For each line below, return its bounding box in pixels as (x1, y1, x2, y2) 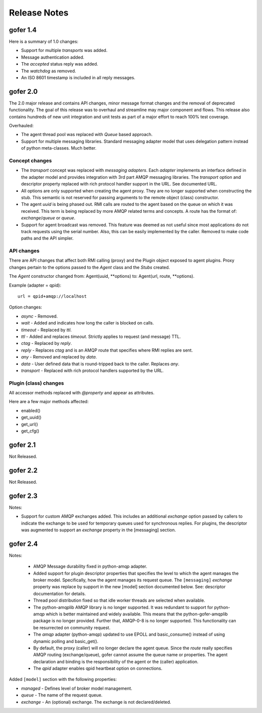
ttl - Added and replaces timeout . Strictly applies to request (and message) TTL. (21, 333, 181, 340)
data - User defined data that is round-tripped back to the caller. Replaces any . (21, 361, 180, 367)
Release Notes (9, 7, 69, 18)
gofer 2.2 (9, 466, 38, 475)
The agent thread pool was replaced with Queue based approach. (21, 132, 153, 137)
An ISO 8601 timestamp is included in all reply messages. (21, 75, 135, 81)
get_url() (21, 421, 38, 427)
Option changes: (9, 304, 42, 310)
